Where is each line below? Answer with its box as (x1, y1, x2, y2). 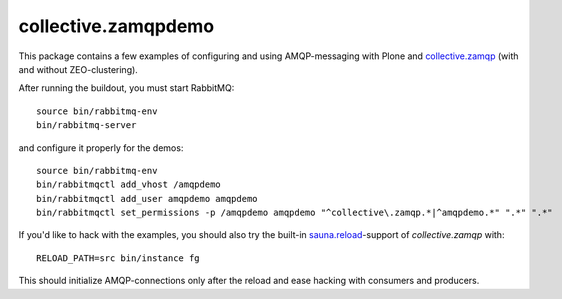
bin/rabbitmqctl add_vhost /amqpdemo (36, 179, 222, 190)
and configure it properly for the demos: (18, 141, 184, 154)
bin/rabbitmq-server (36, 120, 137, 131)
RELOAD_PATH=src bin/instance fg (36, 252, 200, 264)
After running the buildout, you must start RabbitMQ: (18, 82, 235, 94)
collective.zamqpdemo (18, 15, 215, 37)
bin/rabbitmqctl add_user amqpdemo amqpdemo (36, 193, 259, 204)
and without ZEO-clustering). (18, 63, 139, 75)
